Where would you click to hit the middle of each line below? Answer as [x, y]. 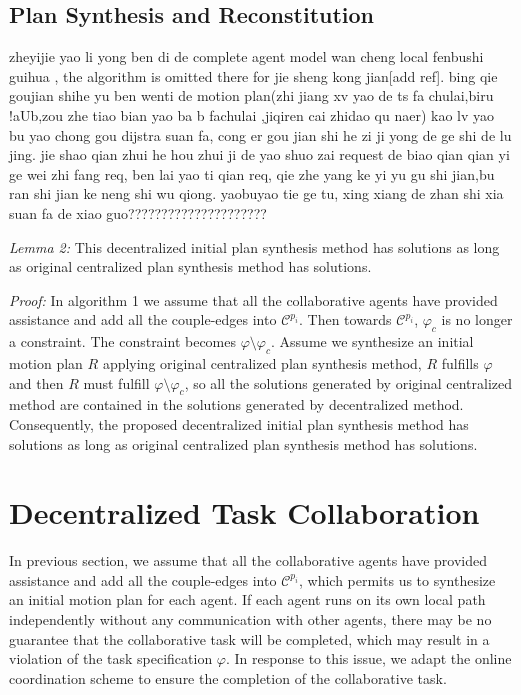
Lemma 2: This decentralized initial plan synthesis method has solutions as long [254, 246]
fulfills [460, 362]
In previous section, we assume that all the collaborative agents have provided [248, 560]
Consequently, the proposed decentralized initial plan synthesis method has [239, 423]
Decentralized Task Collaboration [244, 512]
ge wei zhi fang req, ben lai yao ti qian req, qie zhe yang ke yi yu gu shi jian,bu [252, 173]
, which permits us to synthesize [397, 579]
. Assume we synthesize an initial [372, 341]
